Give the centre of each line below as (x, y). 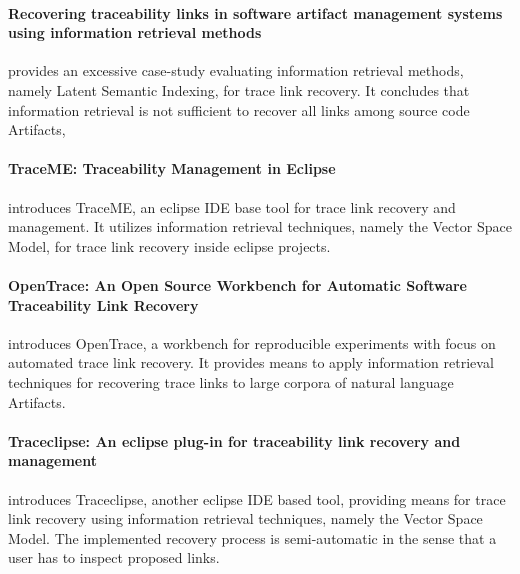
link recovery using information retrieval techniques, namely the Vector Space (245, 518)
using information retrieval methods (135, 32)
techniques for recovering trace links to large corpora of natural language (231, 381)
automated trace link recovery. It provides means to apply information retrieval (251, 362)
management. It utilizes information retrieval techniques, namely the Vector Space (260, 226)
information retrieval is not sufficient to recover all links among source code (239, 109)
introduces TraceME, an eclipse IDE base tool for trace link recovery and (232, 206)
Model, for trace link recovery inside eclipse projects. (169, 245)
